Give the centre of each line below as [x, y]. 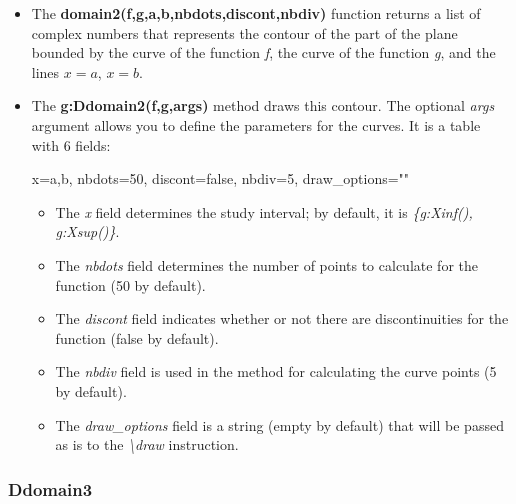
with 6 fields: [71, 144]
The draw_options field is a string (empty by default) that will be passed [279, 424]
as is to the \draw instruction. [147, 444]
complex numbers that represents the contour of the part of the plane [244, 32]
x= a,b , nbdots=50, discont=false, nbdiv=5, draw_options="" [220, 178]
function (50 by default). [130, 284]
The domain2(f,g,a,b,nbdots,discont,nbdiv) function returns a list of [256, 13]
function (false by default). [137, 337]
